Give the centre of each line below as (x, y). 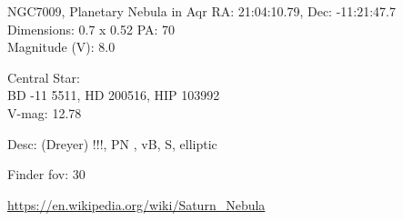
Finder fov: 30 (46, 174)
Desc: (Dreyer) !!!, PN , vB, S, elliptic (112, 143)
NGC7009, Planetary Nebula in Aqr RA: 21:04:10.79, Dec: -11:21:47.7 (202, 11)
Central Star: (44, 77)
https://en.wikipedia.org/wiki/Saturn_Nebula (136, 204)
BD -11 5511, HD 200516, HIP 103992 (114, 95)
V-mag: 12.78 (45, 112)
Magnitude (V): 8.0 (61, 47)
